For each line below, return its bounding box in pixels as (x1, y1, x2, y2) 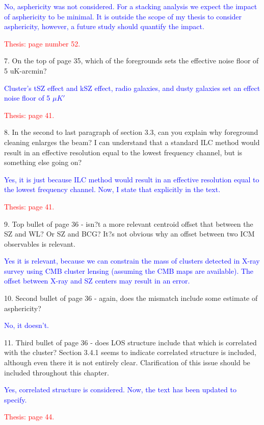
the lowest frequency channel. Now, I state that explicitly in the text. (4, 184, 221, 195)
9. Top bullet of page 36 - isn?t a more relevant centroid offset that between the (4, 218, 253, 229)
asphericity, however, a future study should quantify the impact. (4, 21, 204, 32)
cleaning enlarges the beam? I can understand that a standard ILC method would (4, 136, 260, 147)
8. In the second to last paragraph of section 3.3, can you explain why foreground (4, 127, 258, 137)
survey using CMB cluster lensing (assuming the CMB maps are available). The (4, 265, 254, 276)
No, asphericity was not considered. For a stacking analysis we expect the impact (4, 1, 257, 11)
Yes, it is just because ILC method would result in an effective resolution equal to (4, 174, 259, 184)
